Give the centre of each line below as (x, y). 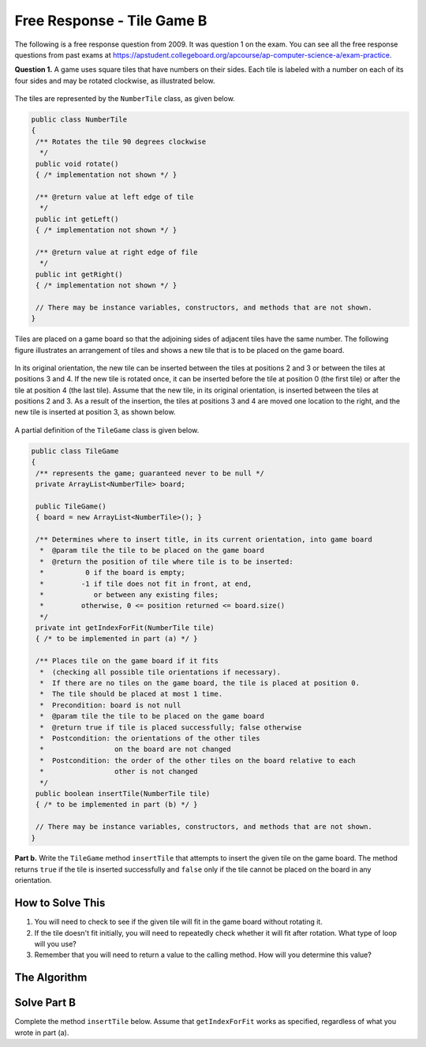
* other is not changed (119, 771)
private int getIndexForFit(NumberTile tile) (125, 628)
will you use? (55, 944)
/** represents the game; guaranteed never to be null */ (150, 473)
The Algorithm (51, 978)
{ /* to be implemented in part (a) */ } (117, 639)
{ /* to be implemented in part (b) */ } (117, 805)
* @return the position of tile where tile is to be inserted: (166, 561)
